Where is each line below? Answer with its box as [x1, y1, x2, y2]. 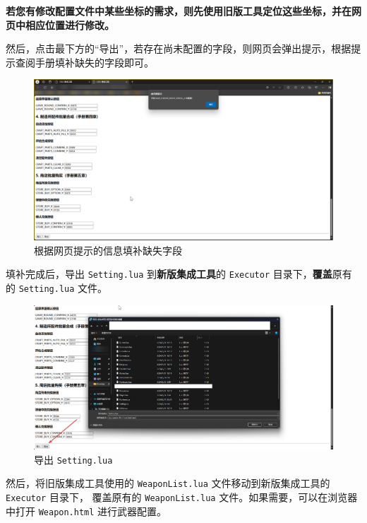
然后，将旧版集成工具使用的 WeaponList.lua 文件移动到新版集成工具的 [6, 476, 330, 490]
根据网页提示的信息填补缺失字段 [34, 242, 182, 257]
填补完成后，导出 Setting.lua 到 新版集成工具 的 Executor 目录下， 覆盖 [6, 266, 332, 281]
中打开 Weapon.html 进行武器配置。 [6, 503, 167, 518]
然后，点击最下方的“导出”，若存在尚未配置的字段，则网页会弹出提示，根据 [6, 41, 351, 56]
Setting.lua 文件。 [18, 280, 108, 295]
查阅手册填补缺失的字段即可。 [15, 54, 154, 69]
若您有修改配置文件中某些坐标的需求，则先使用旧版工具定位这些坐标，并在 [6, 4, 351, 18]
